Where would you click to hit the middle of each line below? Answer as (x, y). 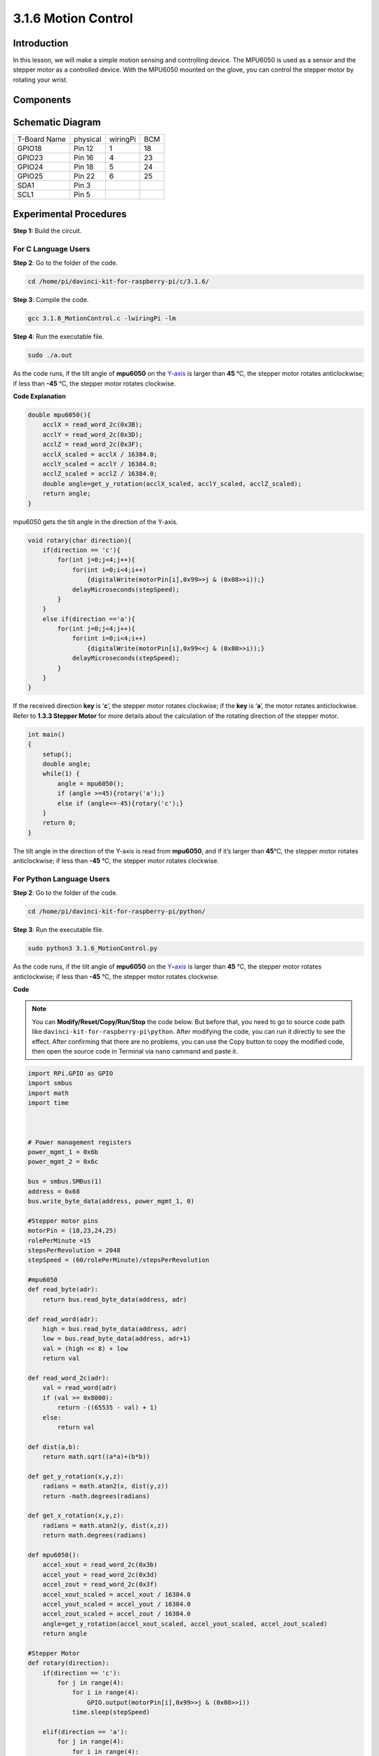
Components (42, 99)
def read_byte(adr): (63, 1290)
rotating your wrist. (40, 79)
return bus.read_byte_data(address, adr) (115, 1299)
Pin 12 (84, 148)
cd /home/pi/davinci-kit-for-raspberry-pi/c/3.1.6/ (119, 282)
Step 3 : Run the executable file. (59, 930)
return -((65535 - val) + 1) (107, 1408)
